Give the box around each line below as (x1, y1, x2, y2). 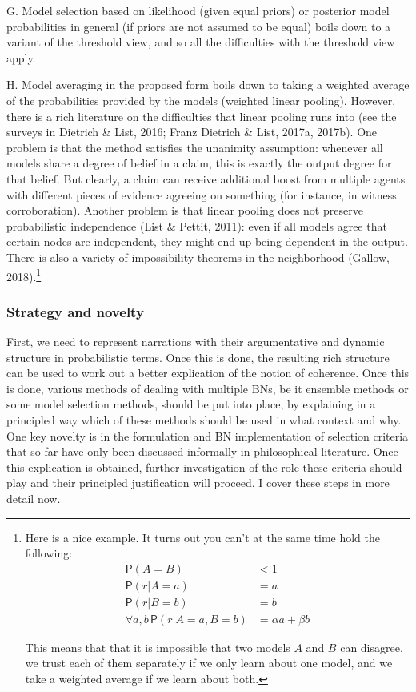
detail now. (6, 489, 61, 506)
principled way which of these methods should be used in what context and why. (6, 411, 402, 428)
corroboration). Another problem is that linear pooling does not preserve (6, 202, 363, 219)
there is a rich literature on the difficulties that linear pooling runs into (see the (6, 107, 397, 124)
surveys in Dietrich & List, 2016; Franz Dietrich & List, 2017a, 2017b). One (6, 123, 378, 140)
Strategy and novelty (6, 301, 144, 321)
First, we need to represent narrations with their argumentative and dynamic (6, 332, 385, 349)
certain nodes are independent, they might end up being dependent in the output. (6, 233, 408, 250)
